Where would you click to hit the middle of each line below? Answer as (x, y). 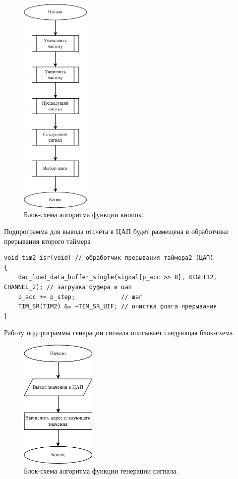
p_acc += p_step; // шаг (80, 297)
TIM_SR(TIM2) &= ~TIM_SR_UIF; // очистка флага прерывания (118, 307)
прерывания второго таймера (47, 241)
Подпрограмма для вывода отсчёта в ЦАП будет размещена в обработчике (116, 231)
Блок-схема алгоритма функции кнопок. (84, 214)
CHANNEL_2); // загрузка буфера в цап (68, 287)
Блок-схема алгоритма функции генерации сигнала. (101, 470)
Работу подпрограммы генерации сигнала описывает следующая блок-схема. (119, 332)
